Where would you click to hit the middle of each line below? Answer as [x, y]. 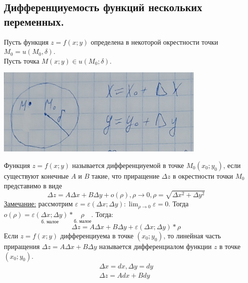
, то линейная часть [192, 236]
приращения [22, 246]
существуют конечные [36, 175]
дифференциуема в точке [97, 236]
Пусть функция [26, 42]
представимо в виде [33, 185]
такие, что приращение [125, 175]
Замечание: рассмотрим [38, 204]
